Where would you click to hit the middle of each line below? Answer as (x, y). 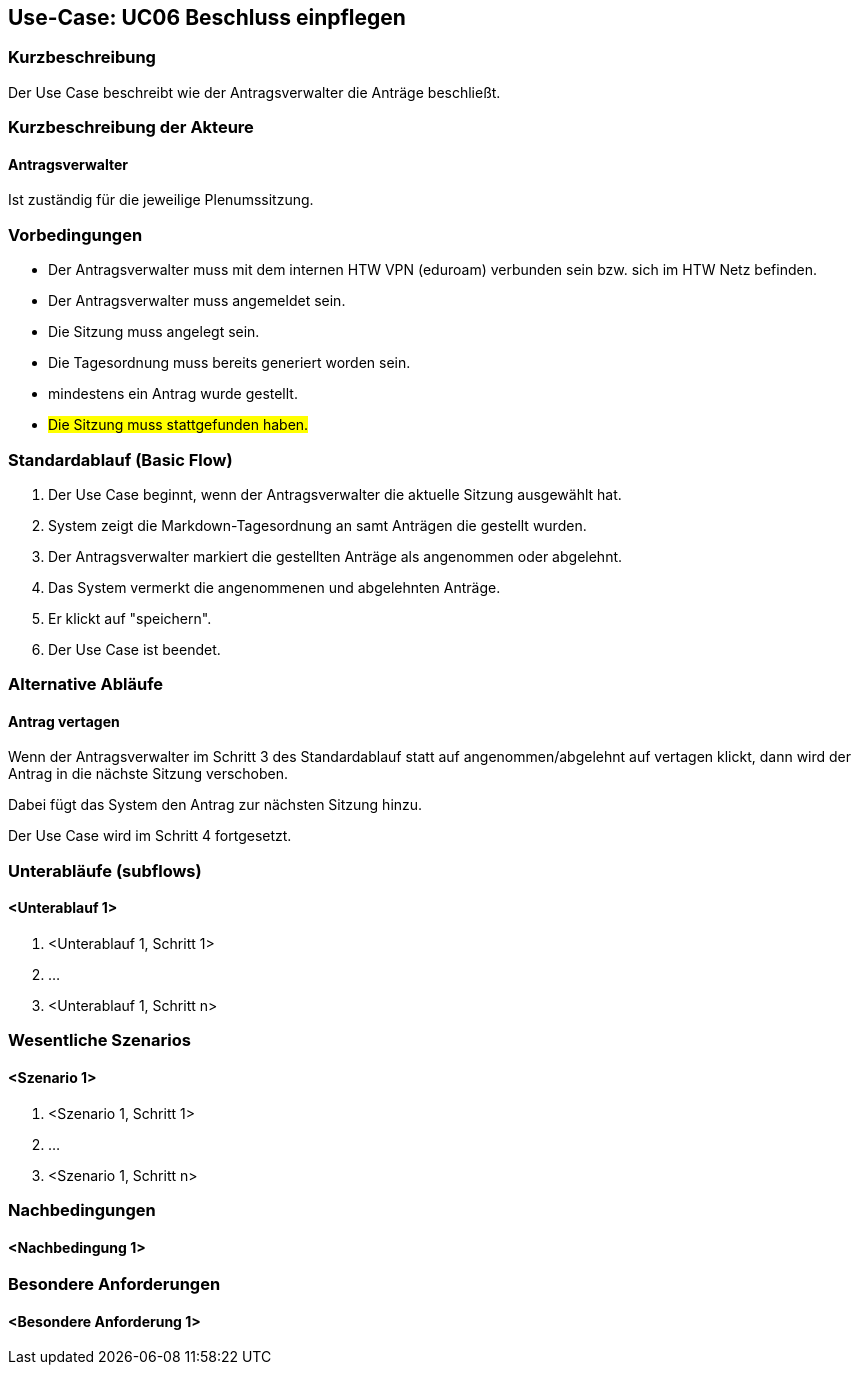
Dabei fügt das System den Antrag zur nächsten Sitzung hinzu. (215, 805)
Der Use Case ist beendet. (134, 649)
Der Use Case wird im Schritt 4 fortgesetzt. (150, 836)
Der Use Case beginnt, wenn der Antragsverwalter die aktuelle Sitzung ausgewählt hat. (335, 494)
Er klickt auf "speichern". (130, 618)
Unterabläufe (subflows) (105, 870)
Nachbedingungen (82, 1210)
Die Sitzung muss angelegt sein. (154, 332)
